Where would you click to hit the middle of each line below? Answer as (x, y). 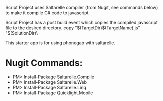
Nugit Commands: (44, 63)
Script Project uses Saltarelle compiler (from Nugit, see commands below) (82, 7)
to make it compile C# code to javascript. (48, 13)
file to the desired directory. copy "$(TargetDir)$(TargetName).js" (73, 28)
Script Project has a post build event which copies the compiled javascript (81, 22)
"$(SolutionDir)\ (22, 33)
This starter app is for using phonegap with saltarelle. (60, 43)
